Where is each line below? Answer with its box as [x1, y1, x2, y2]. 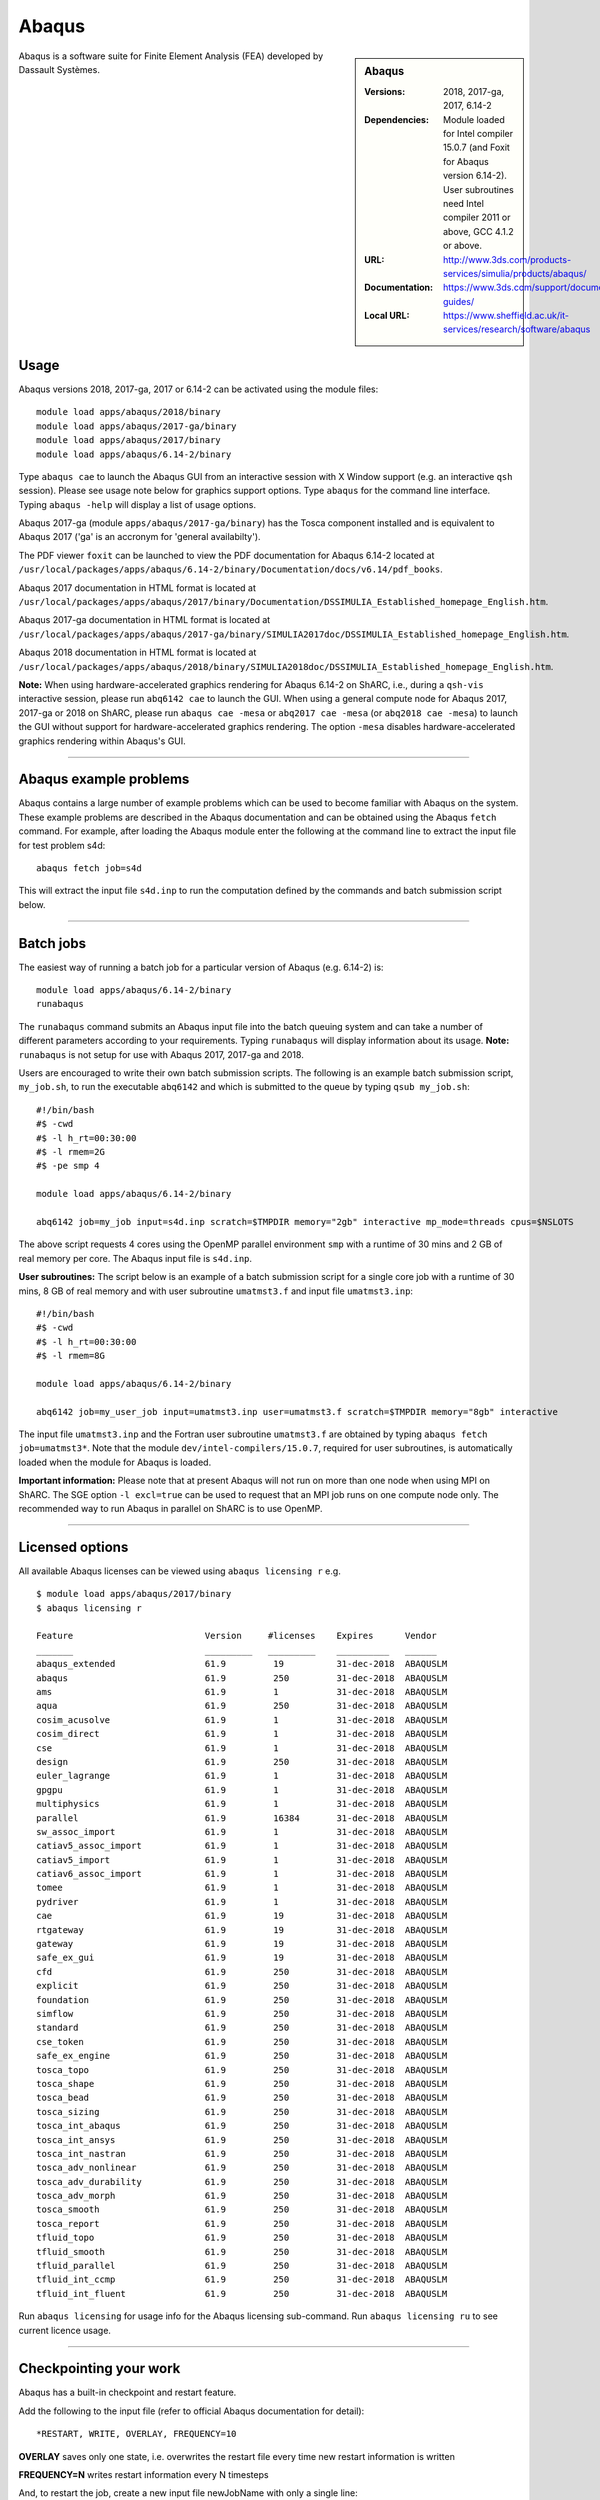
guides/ [443, 295, 475, 307]
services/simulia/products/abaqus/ [443, 267, 587, 279]
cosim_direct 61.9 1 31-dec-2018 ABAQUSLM [36, 1728, 448, 1740]
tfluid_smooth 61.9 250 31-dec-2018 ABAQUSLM [36, 2246, 448, 2257]
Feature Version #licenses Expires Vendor [36, 1630, 437, 1642]
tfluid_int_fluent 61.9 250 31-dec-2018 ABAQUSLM [36, 2288, 448, 2299]
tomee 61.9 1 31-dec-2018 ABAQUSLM [36, 1882, 448, 1894]
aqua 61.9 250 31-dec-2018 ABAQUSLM [36, 1700, 448, 1712]
